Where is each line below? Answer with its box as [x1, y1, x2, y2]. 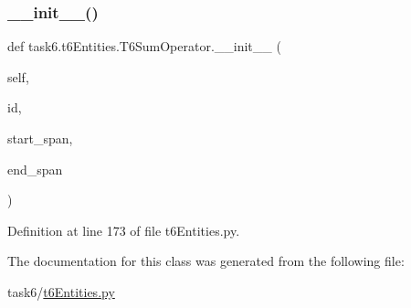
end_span [7, 159, 63, 178]
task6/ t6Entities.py [7, 281, 115, 301]
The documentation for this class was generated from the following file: [7, 251, 405, 271]
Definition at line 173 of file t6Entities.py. [7, 220, 240, 239]
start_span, [7, 129, 73, 147]
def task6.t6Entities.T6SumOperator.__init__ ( [7, 37, 281, 56]
